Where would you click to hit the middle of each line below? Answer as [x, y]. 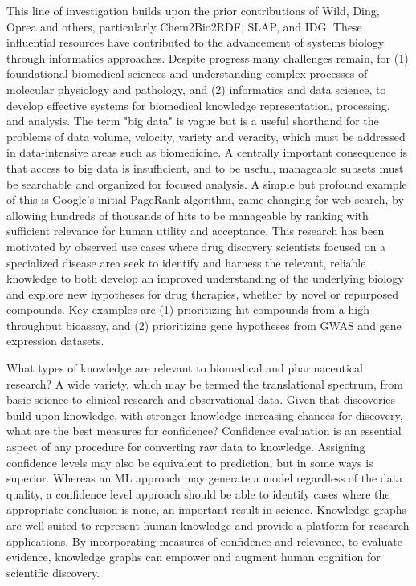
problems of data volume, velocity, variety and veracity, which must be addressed [206, 136]
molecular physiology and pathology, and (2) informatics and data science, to [196, 89]
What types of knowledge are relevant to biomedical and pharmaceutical [185, 368]
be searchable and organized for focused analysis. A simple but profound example [207, 183]
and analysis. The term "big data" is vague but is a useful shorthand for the [193, 121]
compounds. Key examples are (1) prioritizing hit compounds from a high [188, 309]
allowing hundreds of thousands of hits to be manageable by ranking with [188, 215]
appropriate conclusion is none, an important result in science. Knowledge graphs [206, 509]
